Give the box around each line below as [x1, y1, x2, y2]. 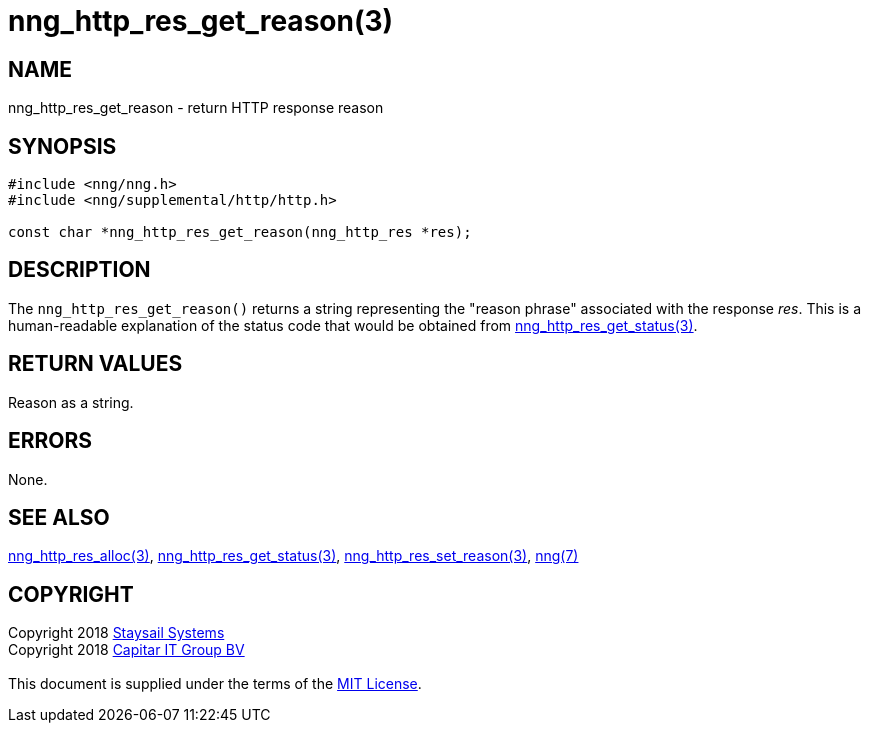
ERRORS [8, 428, 93, 454]
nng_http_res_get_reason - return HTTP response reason [8, 99, 384, 117]
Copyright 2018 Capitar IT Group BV [8, 641, 245, 659]
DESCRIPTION [8, 257, 151, 283]
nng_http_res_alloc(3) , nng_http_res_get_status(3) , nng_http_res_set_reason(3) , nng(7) [8, 547, 579, 565]
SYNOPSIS [8, 133, 117, 159]
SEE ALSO [8, 504, 110, 530]
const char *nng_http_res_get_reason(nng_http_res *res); [8, 224, 472, 241]
